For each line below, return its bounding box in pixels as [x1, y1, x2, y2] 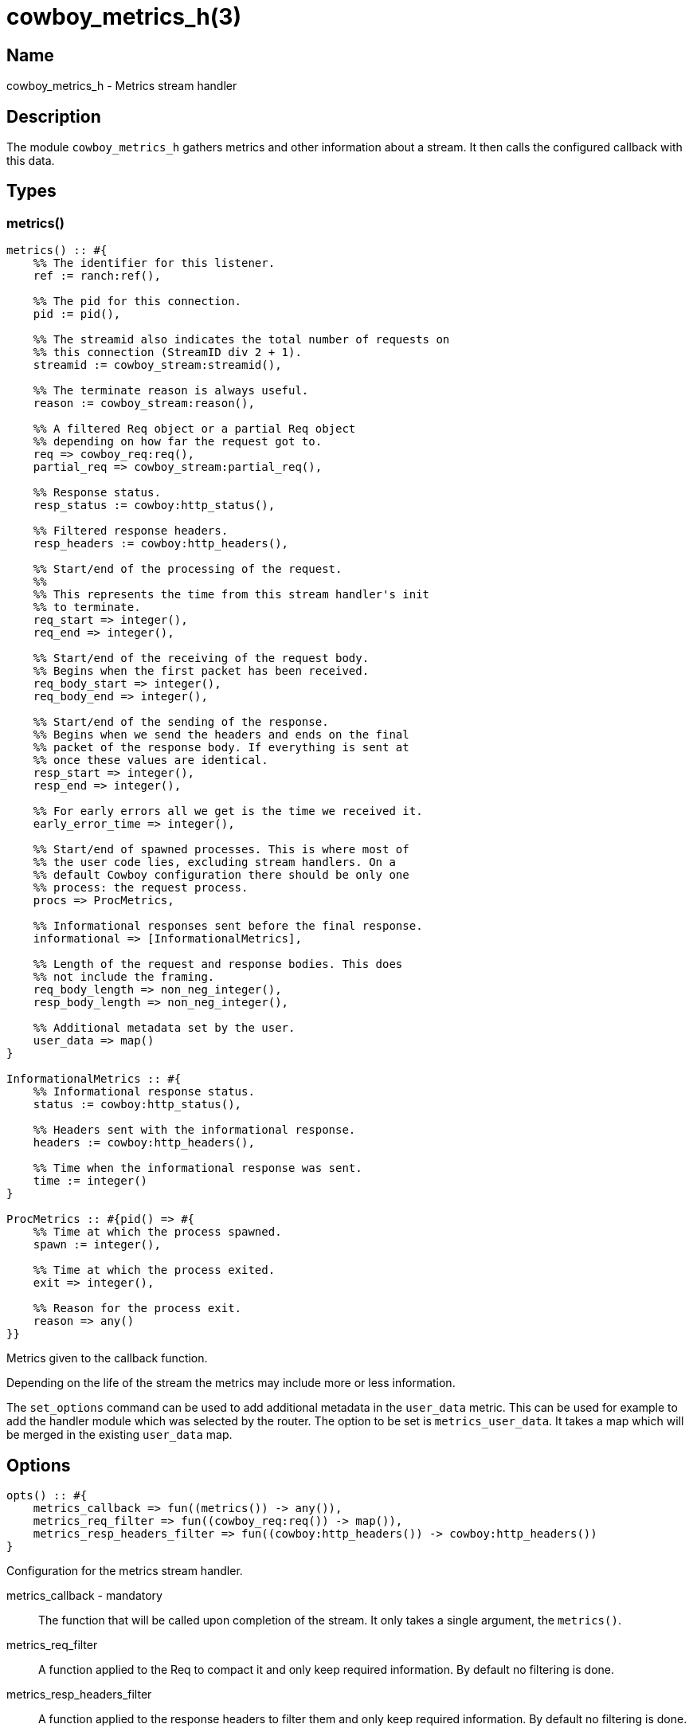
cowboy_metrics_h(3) [6, 3, 241, 30]
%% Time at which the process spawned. [33, 1225, 282, 1239]
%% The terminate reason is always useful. [33, 384, 309, 398]
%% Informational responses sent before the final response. [33, 919, 423, 933]
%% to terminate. [33, 601, 141, 614]
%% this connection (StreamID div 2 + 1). [33, 346, 302, 359]
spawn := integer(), [33, 1238, 161, 1252]
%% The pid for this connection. [33, 295, 242, 308]
